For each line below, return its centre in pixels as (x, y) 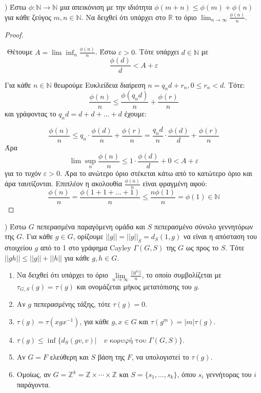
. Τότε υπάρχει (157, 52)
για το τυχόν (23, 173)
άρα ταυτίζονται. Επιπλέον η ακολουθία (64, 183)
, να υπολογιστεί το (160, 357)
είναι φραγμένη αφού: (175, 183)
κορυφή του (128, 340)
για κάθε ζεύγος (28, 17)
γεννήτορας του (229, 374)
